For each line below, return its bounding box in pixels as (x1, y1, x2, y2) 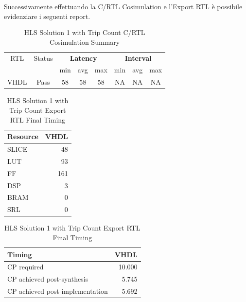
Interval (124, 53, 152, 63)
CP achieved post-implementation (7, 286, 108, 296)
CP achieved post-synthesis (7, 274, 88, 284)
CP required (7, 262, 44, 272)
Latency (70, 53, 97, 63)
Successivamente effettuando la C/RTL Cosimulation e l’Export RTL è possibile (4, 1, 243, 11)
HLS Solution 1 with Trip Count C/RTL (24, 27, 145, 37)
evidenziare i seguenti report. (4, 11, 90, 21)
